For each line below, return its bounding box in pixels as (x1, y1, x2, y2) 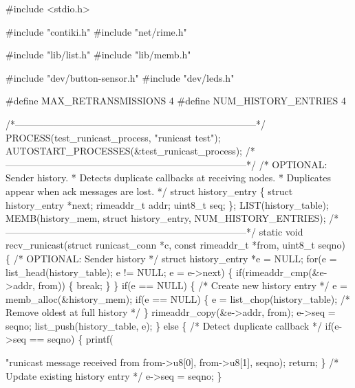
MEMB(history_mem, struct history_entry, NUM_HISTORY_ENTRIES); (6, 211, 326, 225)
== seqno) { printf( (29, 332, 114, 346)
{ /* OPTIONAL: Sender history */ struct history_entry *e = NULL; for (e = (6, 251, 337, 265)
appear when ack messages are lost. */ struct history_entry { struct (6, 183, 293, 198)
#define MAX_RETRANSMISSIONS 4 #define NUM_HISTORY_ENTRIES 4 (6, 93, 346, 108)
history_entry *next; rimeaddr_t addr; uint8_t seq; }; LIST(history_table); (6, 197, 329, 212)
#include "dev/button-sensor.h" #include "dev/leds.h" (6, 70, 235, 84)
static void (259, 224, 303, 238)
